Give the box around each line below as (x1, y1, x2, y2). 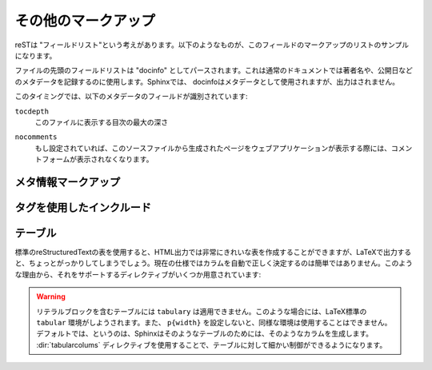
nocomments (14, 133, 58, 141)
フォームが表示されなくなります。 (41, 154, 154, 164)
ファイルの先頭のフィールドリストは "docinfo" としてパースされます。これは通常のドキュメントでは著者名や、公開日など (14, 66, 414, 75)
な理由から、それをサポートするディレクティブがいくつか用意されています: (14, 269, 262, 279)
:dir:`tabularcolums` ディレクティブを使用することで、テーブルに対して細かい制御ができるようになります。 (36, 340, 387, 349)
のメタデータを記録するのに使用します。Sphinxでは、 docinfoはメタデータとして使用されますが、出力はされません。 (14, 77, 400, 86)
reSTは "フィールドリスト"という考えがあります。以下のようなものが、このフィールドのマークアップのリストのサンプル (14, 40, 410, 50)
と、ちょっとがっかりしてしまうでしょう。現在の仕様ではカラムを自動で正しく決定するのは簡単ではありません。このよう (14, 258, 414, 268)
